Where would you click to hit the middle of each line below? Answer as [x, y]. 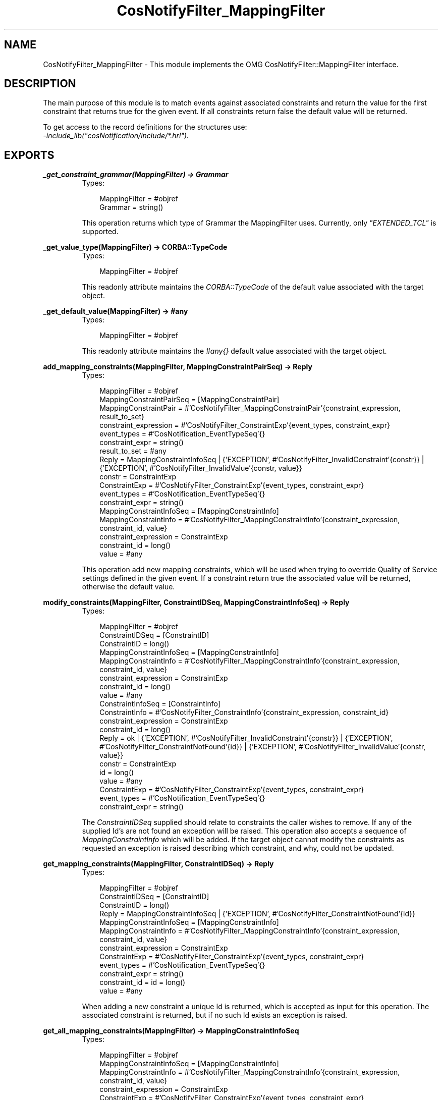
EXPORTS [29, 155]
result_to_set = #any [133, 451]
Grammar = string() [131, 207]
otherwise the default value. [128, 587]
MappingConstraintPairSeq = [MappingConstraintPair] [189, 400]
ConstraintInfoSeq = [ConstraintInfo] [160, 704]
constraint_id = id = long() [143, 982]
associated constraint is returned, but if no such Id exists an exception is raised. [215, 1015]
